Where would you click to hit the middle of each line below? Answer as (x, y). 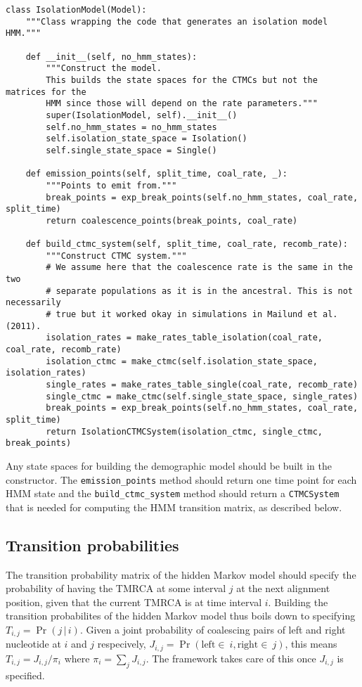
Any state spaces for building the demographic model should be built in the (169, 465)
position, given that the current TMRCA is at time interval (134, 602)
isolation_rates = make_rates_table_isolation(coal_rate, (185, 338)
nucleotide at (33, 644)
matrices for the (46, 92)
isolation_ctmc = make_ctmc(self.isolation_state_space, (182, 361)
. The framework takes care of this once (231, 658)
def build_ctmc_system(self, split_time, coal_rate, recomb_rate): (187, 244)
